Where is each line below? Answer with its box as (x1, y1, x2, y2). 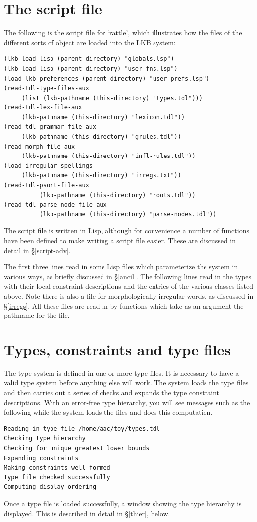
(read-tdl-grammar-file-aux (4, 123, 97, 131)
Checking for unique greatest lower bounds (4, 445, 150, 452)
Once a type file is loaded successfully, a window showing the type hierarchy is (4, 498, 242, 508)
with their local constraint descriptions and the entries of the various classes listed (4, 281, 253, 291)
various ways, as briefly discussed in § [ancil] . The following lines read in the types (4, 271, 252, 281)
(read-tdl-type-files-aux (4, 85, 89, 92)
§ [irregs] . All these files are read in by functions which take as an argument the (4, 300, 244, 311)
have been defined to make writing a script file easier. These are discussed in (4, 235, 236, 245)
